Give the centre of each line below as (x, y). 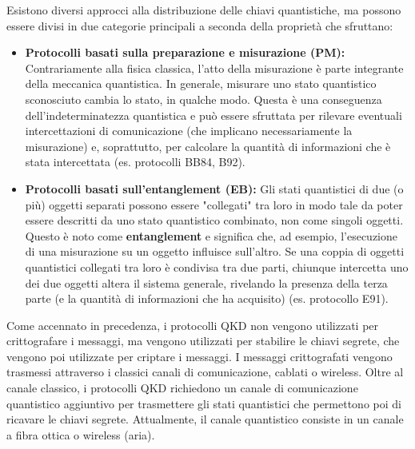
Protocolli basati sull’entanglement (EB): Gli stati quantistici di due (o (214, 188)
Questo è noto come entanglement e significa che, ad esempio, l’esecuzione (211, 235)
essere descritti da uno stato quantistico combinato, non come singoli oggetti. (214, 220)
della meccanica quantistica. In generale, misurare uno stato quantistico (201, 83)
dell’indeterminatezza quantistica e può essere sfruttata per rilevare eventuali (213, 115)
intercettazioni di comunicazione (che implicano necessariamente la (189, 131)
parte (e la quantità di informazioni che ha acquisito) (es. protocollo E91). (207, 298)
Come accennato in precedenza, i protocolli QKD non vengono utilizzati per (193, 325)
